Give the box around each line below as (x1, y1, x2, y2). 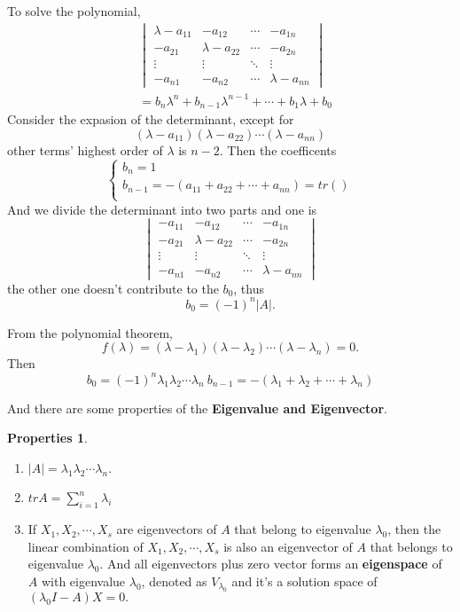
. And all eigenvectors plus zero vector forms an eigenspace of (99, 554, 442, 573)
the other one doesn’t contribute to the (7, 279, 219, 297)
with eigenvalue (41, 571, 126, 590)
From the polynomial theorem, (7, 323, 173, 341)
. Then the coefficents (219, 140, 337, 159)
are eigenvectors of (116, 520, 217, 538)
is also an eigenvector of (223, 537, 353, 555)
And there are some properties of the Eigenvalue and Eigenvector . (7, 398, 387, 417)
